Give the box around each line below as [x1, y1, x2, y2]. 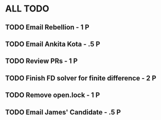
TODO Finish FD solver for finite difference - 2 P [5, 73, 156, 82]
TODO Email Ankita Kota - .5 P [5, 39, 100, 48]
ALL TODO [5, 3, 49, 14]
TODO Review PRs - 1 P [5, 57, 78, 65]
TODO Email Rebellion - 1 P [5, 23, 89, 31]
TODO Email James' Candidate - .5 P [5, 108, 121, 116]
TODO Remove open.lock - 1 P [5, 91, 100, 99]
